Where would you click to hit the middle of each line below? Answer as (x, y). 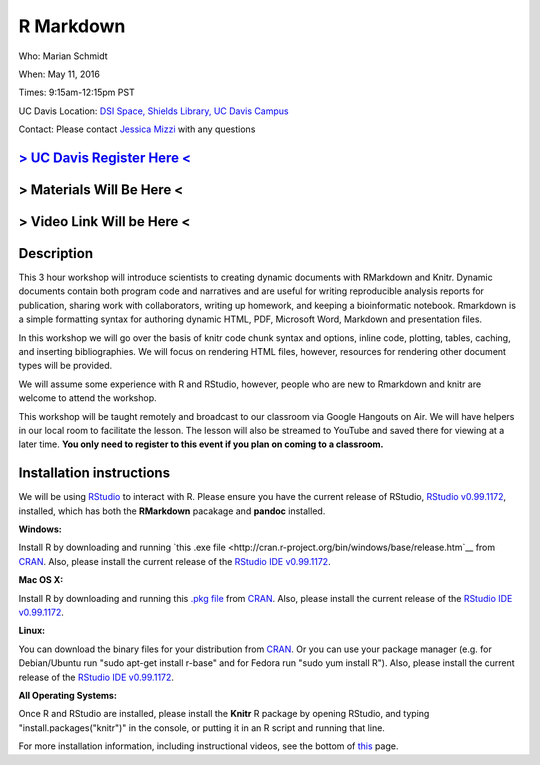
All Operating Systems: (67, 695)
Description (56, 253)
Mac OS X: (41, 580)
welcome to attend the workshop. (87, 398)
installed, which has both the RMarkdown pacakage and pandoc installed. (172, 511)
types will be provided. (65, 366)
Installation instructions (94, 473)
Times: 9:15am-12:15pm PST (76, 92)
